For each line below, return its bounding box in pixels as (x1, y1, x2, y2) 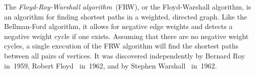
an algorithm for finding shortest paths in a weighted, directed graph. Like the (4, 11, 247, 21)
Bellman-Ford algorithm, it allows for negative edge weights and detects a (4, 21, 233, 31)
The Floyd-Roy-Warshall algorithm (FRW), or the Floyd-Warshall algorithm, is (4, 1, 251, 11)
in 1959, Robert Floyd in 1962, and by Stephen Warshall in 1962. (4, 60, 217, 70)
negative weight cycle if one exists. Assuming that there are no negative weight (4, 30, 249, 41)
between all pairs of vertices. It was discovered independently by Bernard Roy (4, 50, 245, 60)
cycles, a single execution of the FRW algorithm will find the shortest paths (4, 40, 239, 51)
